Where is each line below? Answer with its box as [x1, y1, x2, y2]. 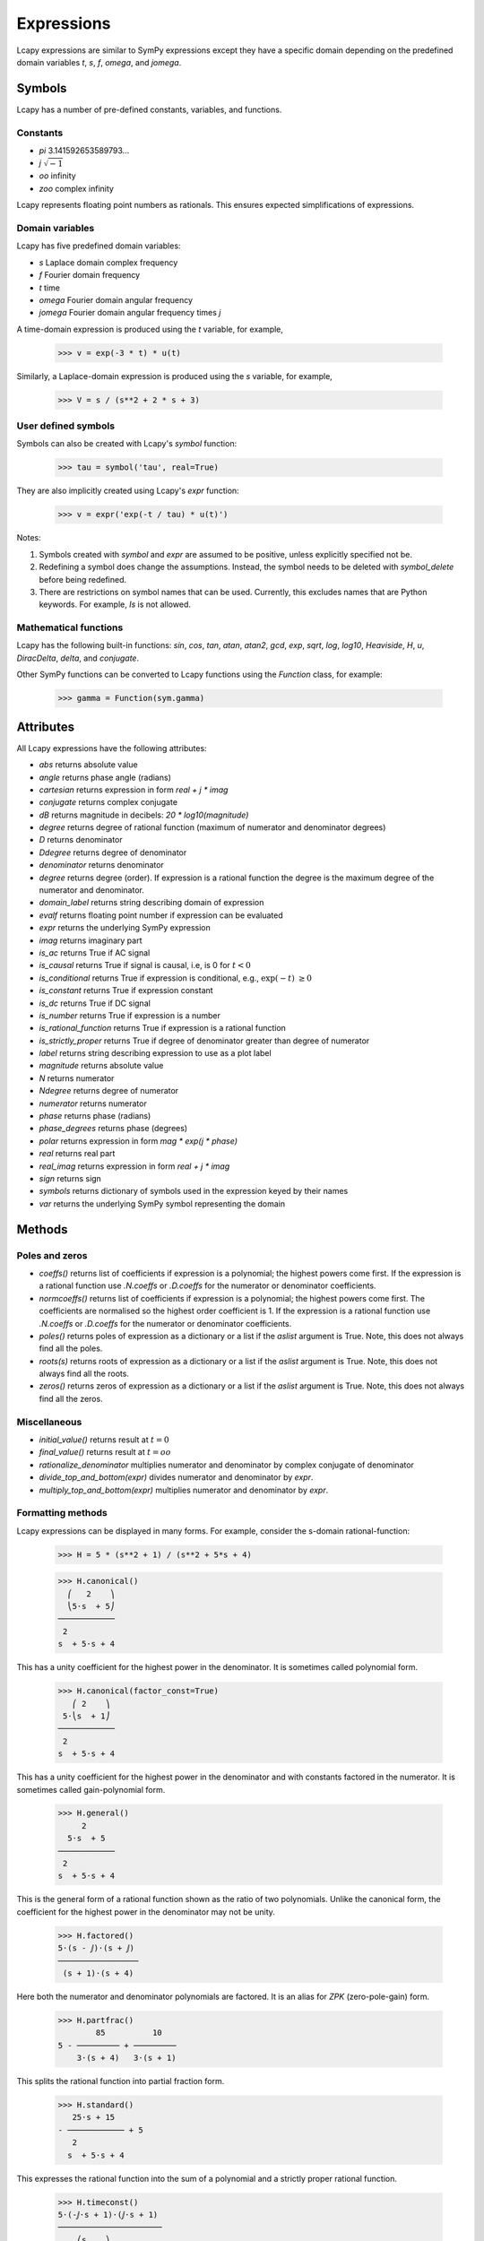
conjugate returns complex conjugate [39, 797, 178, 808]
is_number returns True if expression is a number [39, 1009, 221, 1021]
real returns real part [39, 1148, 116, 1159]
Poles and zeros [16, 1249, 88, 1261]
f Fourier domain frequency [39, 270, 141, 281]
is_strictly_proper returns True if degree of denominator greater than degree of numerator [39, 1035, 370, 1046]
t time [39, 282, 60, 293]
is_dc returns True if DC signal [39, 998, 151, 1008]
